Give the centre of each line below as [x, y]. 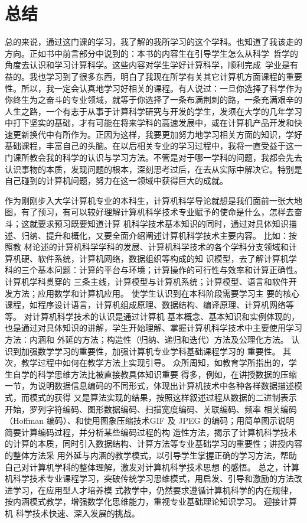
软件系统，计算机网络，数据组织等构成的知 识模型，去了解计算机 [163, 258]
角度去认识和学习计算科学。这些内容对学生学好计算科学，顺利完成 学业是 [147, 65]
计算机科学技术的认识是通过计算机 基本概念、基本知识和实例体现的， [166, 316]
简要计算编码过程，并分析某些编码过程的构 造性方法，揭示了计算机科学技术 [151, 432]
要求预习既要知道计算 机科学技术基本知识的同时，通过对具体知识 [163, 224]
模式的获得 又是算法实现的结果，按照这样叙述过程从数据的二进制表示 [163, 397]
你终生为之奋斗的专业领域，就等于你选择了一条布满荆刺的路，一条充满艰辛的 [153, 100]
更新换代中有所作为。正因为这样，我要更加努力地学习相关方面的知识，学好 [157, 134]
